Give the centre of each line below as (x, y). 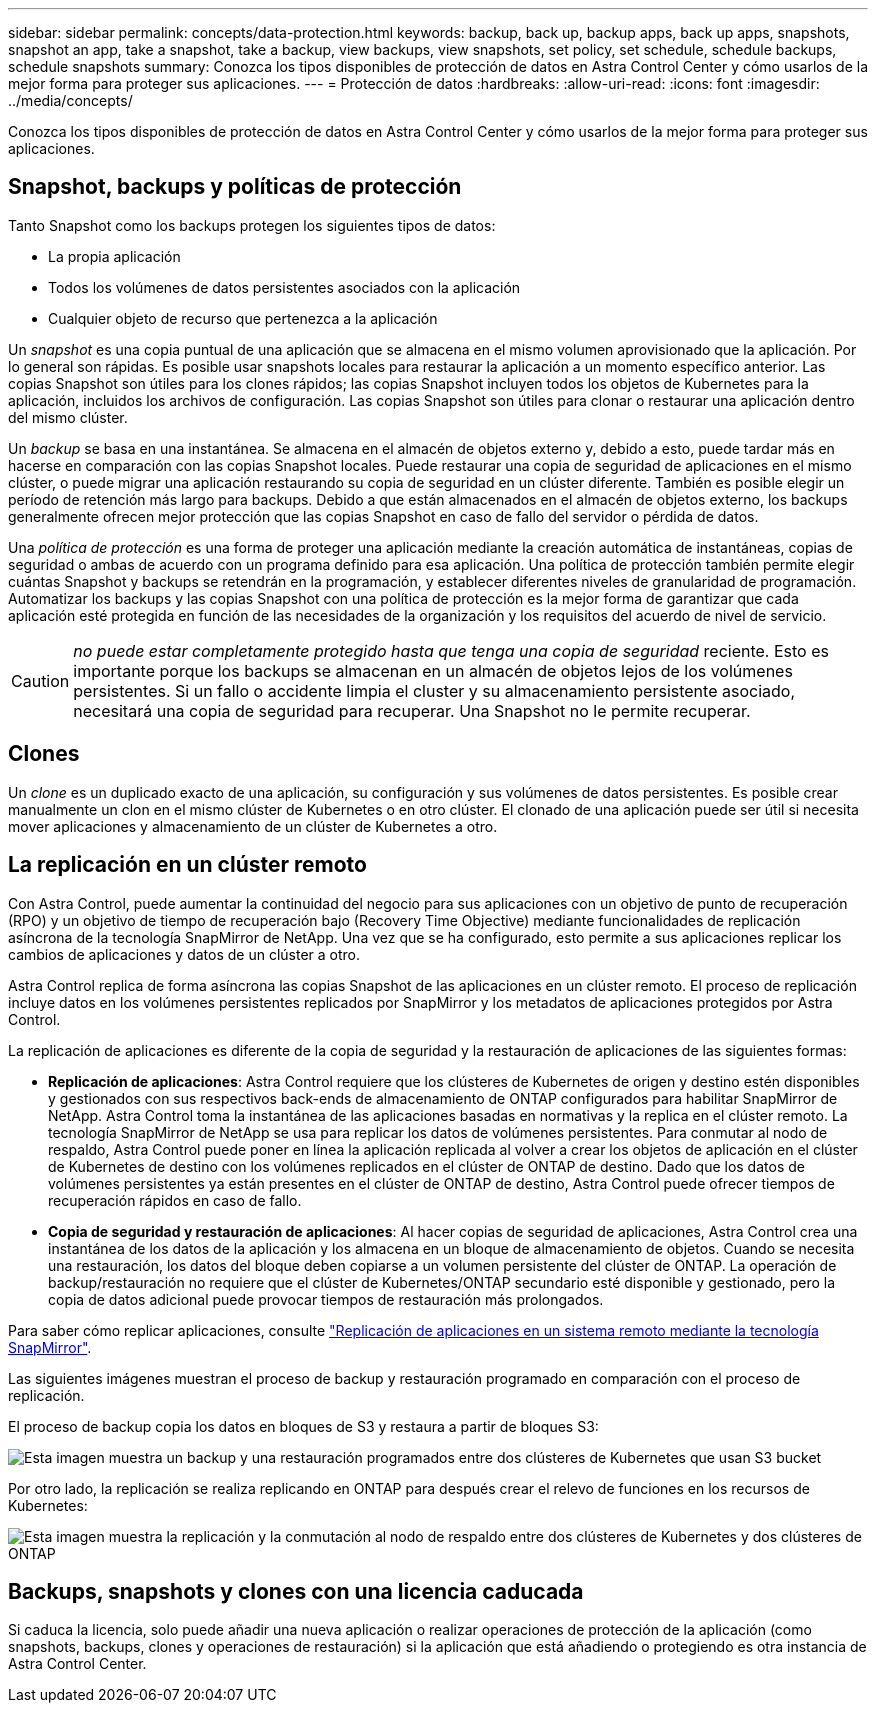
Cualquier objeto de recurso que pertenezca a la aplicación (243, 318)
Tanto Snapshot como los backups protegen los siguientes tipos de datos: (252, 225)
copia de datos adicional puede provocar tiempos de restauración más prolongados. (326, 1299)
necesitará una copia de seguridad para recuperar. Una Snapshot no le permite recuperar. (412, 710)
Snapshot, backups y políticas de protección (235, 187)
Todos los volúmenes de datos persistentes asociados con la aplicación (284, 287)
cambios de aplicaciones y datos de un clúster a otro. (184, 954)
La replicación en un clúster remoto (187, 865)
